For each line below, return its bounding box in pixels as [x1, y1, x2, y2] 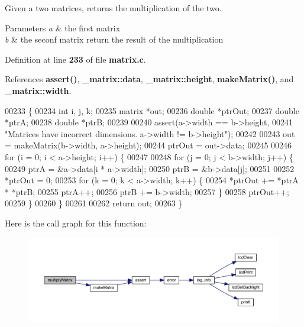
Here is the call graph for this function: [5, 216, 147, 229]
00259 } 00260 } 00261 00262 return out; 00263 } [5, 197, 183, 209]
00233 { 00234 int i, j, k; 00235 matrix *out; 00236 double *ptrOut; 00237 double [5, 104, 299, 116]
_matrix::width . [5, 84, 72, 96]
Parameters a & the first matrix [5, 21, 121, 34]
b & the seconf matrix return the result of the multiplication [5, 33, 224, 46]
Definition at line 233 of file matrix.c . [5, 53, 146, 65]
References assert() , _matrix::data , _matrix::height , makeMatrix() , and [5, 73, 294, 85]
